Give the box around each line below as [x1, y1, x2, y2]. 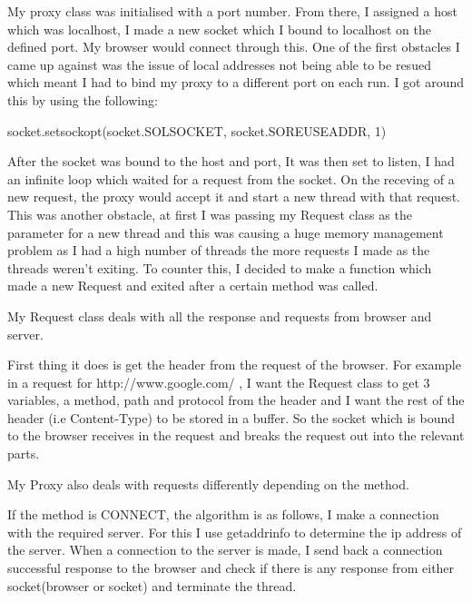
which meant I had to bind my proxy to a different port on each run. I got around [7, 73, 465, 92]
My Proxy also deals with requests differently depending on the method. [7, 474, 409, 493]
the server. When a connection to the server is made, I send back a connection [7, 540, 443, 559]
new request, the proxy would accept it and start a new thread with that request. [7, 187, 460, 206]
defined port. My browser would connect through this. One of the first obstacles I [7, 37, 460, 56]
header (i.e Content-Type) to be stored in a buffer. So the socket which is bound [7, 408, 456, 427]
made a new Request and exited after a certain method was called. [7, 276, 379, 295]
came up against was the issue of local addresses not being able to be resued [7, 54, 431, 74]
